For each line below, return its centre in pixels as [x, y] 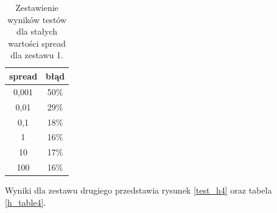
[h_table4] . [26, 202]
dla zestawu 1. [37, 55]
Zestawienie [37, 7]
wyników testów [37, 19]
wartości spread [37, 43]
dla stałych [37, 31]
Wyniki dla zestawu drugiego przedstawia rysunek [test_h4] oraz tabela [138, 190]
